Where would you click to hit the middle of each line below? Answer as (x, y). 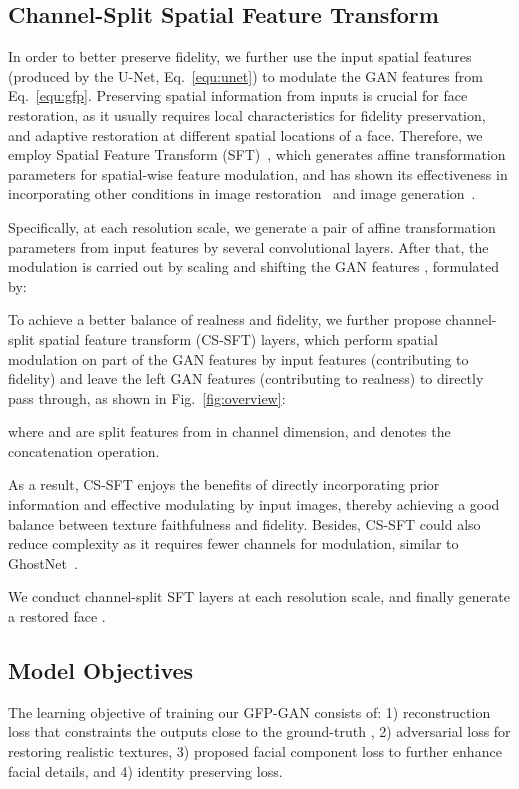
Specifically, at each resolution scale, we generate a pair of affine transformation (252, 226)
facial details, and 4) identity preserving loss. (145, 770)
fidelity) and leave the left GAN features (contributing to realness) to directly (246, 378)
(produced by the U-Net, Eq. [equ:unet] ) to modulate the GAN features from (245, 75)
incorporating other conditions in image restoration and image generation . (242, 193)
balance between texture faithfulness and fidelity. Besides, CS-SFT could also (244, 523)
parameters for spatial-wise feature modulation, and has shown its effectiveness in (258, 173)
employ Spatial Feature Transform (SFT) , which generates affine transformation (257, 154)
